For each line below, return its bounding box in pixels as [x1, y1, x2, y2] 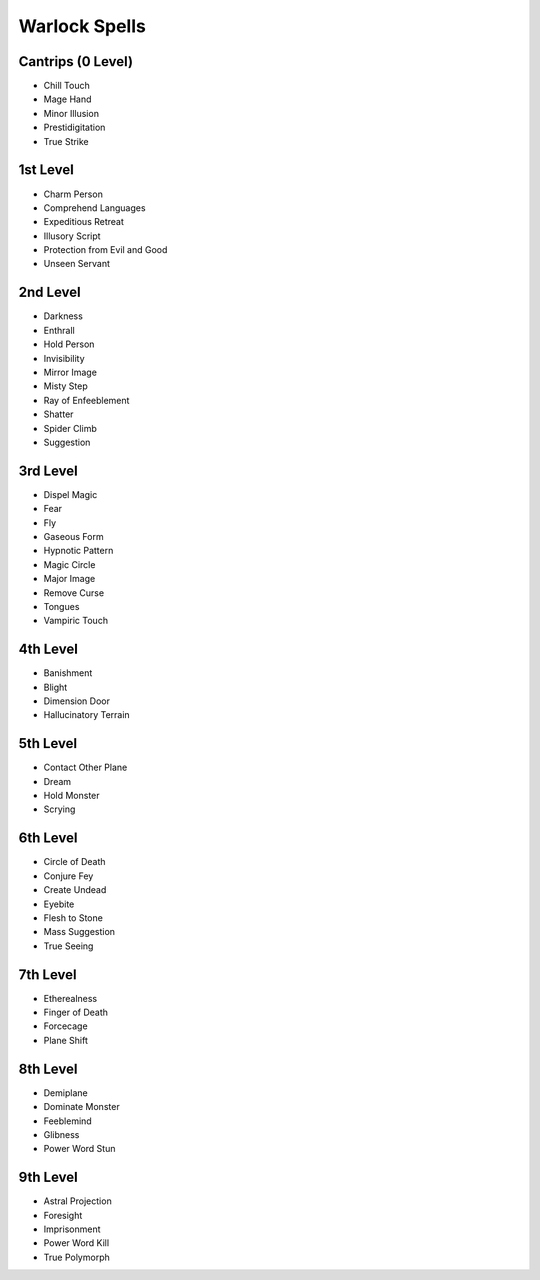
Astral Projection [43, 1195, 112, 1207]
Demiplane [43, 1086, 89, 1099]
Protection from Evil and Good [43, 244, 168, 256]
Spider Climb [43, 422, 97, 434]
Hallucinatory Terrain [43, 709, 130, 721]
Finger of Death [43, 1006, 109, 1019]
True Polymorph [43, 1251, 110, 1263]
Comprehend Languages [43, 201, 146, 214]
